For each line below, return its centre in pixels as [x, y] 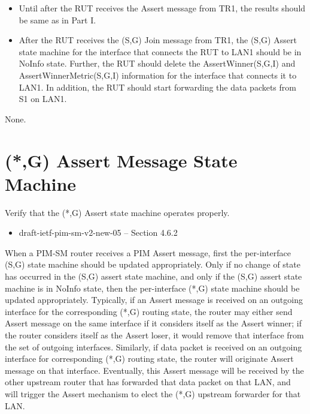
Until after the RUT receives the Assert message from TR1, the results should [162, 8]
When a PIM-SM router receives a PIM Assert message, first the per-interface [148, 252]
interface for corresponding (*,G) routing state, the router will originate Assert [149, 358]
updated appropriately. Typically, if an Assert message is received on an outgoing [154, 300]
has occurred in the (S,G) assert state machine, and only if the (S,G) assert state [154, 276]
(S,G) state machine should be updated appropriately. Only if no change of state [153, 264]
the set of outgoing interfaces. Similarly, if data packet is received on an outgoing [154, 346]
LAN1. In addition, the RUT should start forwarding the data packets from [157, 87]
